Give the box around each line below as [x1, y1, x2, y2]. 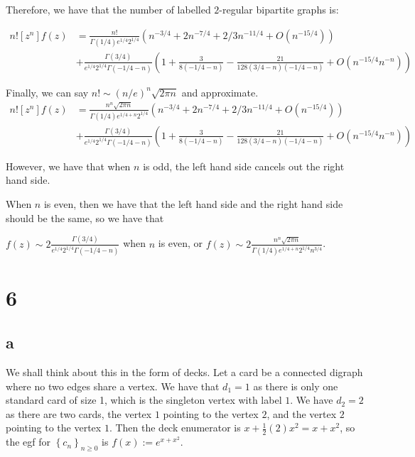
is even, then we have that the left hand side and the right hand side [43, 197, 343, 211]
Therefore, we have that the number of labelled [6, 2, 211, 16]
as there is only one [253, 378, 338, 393]
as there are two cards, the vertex [6, 406, 152, 421]
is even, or [158, 236, 203, 250]
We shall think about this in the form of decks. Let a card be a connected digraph [6, 365, 363, 380]
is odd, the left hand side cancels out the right [143, 158, 345, 173]
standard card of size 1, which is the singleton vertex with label [6, 392, 282, 407]
